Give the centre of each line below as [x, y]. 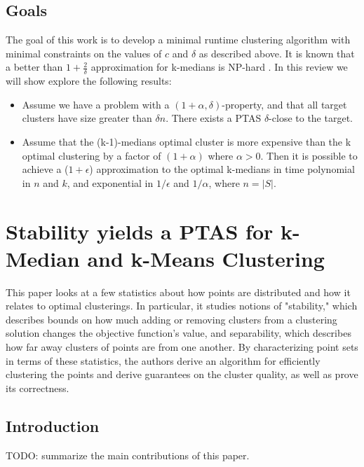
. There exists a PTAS [214, 118]
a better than [34, 67]
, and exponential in [110, 182]
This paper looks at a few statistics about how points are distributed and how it [178, 292]
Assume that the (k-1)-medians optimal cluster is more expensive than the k [187, 141]
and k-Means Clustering [206, 258]
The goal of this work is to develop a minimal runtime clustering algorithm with [178, 40]
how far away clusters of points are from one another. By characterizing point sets [182, 347]
